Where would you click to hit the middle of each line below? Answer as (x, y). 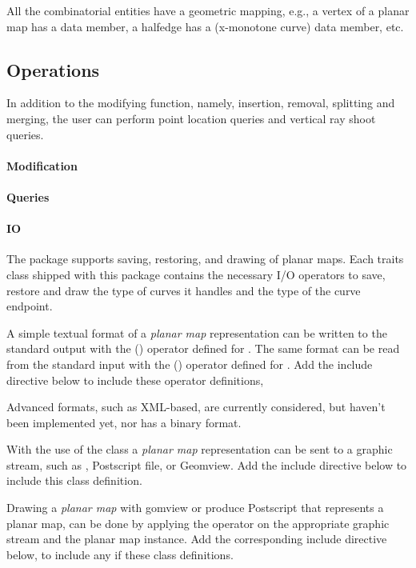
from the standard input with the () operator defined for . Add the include (190, 364)
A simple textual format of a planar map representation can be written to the (197, 332)
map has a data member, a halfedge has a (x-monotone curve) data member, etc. (205, 26)
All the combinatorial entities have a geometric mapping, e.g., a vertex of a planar (208, 10)
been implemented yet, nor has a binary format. (124, 422)
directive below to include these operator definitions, (135, 380)
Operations (53, 69)
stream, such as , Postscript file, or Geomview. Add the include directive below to (207, 464)
